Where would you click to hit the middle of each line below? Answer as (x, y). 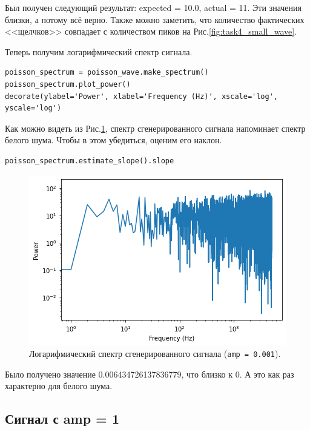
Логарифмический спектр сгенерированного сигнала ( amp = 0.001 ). (155, 354)
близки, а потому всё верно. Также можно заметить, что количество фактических (155, 19)
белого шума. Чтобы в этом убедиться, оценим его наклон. (114, 140)
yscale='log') (33, 108)
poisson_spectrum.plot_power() (68, 84)
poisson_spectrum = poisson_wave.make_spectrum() (107, 73)
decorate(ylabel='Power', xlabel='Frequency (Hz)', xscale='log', (142, 96)
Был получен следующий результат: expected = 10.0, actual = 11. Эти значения (153, 7)
